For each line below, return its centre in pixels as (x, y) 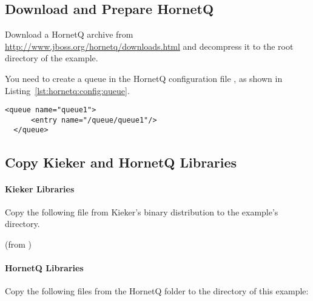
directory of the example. (52, 58)
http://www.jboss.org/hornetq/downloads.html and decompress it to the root (149, 46)
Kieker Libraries (40, 188)
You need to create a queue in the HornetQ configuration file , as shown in (144, 78)
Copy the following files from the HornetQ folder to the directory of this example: (157, 291)
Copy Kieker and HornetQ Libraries (121, 162)
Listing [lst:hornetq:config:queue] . (67, 90)
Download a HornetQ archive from (69, 34)
